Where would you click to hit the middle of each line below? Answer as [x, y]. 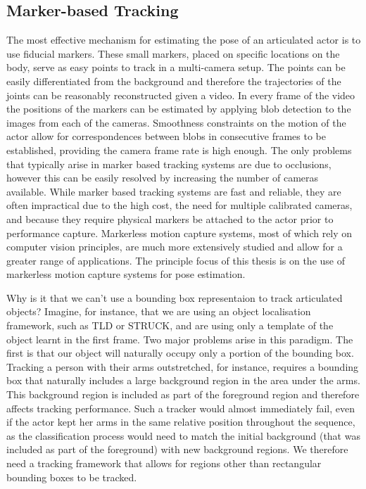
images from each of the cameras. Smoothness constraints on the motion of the [176, 122]
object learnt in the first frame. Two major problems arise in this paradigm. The [180, 339]
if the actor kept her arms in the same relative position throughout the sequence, [181, 422]
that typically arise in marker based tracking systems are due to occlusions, [169, 164]
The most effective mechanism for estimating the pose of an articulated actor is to [184, 40]
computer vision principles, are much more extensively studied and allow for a [175, 247]
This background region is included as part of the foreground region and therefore [183, 394]
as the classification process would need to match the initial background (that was [183, 435]
